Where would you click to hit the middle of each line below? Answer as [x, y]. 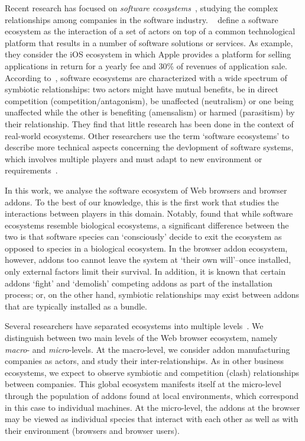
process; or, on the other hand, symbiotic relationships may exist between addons [152, 294]
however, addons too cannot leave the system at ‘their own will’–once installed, [148, 260]
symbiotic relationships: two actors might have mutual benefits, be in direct [142, 89]
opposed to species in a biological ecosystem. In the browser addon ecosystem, [146, 248]
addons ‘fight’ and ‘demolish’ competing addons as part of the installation [139, 283]
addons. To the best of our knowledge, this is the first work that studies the [142, 202]
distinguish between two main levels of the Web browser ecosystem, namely [141, 338]
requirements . [31, 170]
